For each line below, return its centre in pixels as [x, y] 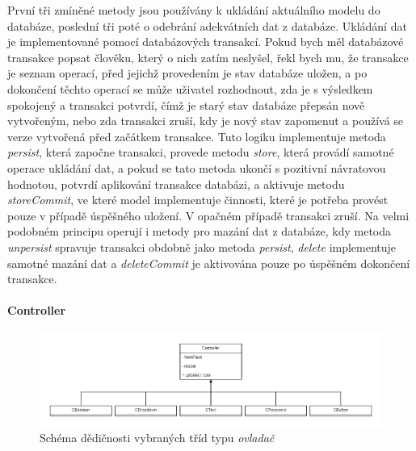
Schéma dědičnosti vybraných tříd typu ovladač [157, 438]
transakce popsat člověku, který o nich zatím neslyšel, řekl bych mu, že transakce [208, 57]
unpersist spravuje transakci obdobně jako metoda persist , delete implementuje [202, 246]
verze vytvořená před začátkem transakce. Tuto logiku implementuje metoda [197, 136]
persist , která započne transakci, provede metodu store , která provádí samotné [201, 152]
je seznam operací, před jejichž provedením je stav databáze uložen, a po [187, 73]
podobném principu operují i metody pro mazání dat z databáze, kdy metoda [200, 231]
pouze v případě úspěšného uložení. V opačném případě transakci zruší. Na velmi [208, 215]
